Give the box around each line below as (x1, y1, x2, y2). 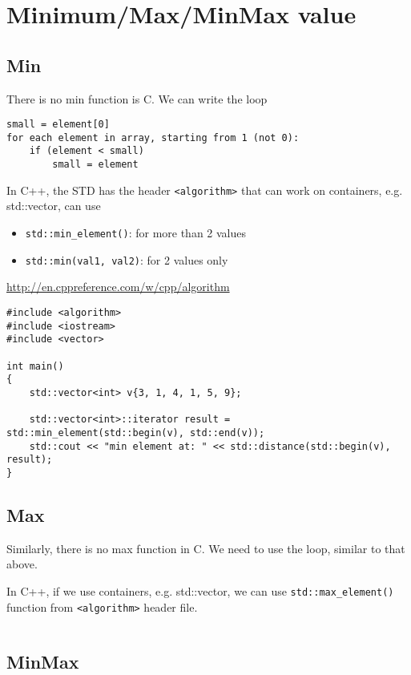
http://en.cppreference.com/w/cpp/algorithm (6, 278, 230, 295)
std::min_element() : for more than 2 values (25, 224, 247, 241)
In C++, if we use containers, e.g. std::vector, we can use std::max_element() (6, 582, 394, 599)
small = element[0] (6, 119, 110, 131)
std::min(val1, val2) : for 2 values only (25, 251, 228, 268)
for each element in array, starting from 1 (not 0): (6, 131, 300, 143)
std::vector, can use (6, 197, 101, 214)
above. (6, 556, 38, 572)
